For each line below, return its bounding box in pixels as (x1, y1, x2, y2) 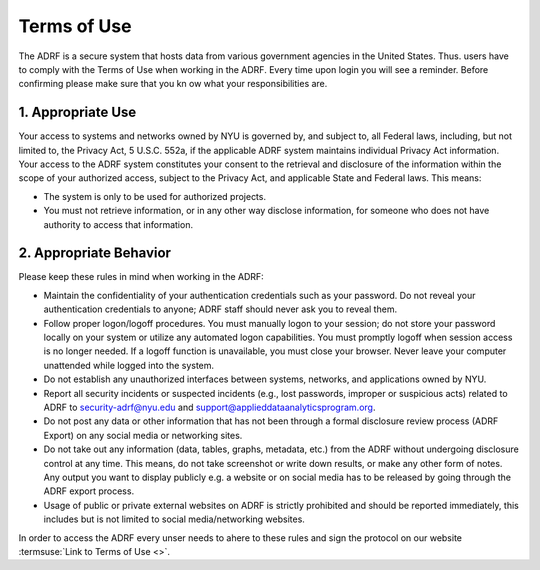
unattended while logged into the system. (43, 359, 215, 371)
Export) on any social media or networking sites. (43, 429, 243, 441)
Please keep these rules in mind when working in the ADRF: (18, 271, 264, 283)
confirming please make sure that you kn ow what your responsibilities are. (18, 78, 328, 90)
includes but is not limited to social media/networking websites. (43, 513, 305, 525)
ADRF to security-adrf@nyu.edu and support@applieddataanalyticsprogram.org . (43, 401, 376, 413)
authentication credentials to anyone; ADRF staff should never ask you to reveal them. (43, 303, 398, 315)
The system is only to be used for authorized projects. (43, 190, 267, 202)
